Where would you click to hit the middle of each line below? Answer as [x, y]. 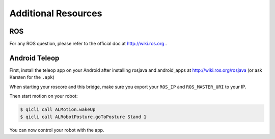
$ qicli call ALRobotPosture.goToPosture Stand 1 [83, 117]
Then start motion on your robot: [44, 96]
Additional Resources [56, 13]
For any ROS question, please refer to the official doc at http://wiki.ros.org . [88, 44]
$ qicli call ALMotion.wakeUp [58, 110]
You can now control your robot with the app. [57, 130]
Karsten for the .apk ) [32, 77]
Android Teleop [34, 58]
